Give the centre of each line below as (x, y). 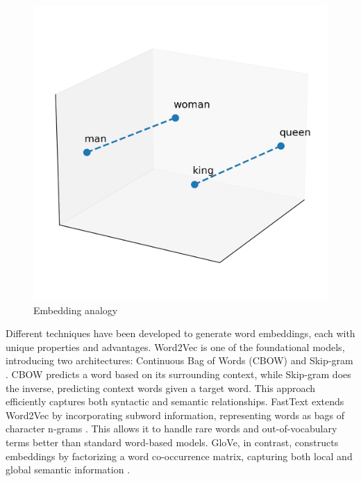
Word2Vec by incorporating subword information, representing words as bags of (175, 415)
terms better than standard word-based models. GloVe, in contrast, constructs (172, 442)
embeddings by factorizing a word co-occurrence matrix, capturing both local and (179, 456)
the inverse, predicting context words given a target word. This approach (161, 388)
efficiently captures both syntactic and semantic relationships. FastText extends (175, 401)
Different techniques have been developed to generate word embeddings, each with (180, 333)
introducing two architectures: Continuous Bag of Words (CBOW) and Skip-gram (179, 360)
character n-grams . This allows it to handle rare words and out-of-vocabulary (171, 429)
